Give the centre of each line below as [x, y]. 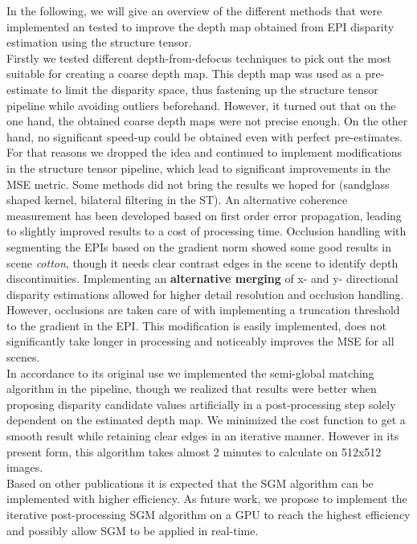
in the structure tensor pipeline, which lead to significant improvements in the [198, 168]
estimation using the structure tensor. [99, 42]
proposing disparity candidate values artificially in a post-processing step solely [201, 404]
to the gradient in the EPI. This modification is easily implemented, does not [196, 325]
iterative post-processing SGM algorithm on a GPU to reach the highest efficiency [208, 514]
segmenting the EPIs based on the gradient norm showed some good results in [199, 246]
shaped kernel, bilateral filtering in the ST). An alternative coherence [177, 200]
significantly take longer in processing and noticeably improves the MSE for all [200, 341]
